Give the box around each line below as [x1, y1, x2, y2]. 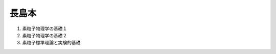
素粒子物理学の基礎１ [22, 25, 67, 32]
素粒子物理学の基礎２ [22, 32, 67, 38]
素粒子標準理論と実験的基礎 [22, 40, 81, 46]
